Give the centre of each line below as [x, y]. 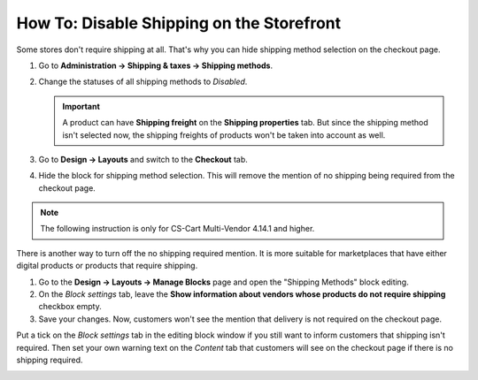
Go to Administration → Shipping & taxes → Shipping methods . [156, 65]
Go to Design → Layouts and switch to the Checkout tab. [143, 159]
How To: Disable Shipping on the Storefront [178, 23]
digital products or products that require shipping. [107, 266]
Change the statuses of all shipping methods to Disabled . [143, 82]
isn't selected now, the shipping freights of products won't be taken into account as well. [224, 135]
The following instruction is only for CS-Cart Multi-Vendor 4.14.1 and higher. [177, 229]
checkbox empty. [70, 307]
